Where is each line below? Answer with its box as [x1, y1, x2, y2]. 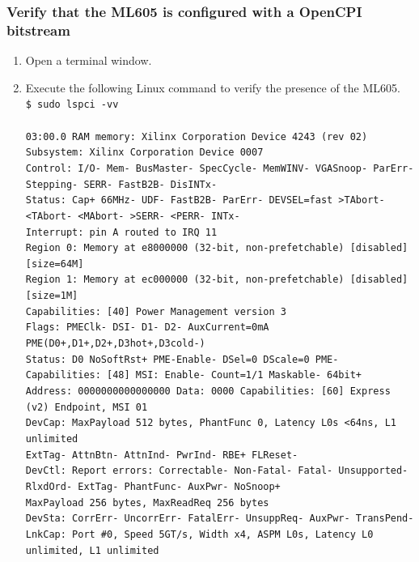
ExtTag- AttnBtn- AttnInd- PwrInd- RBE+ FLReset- [25, 449, 298, 461]
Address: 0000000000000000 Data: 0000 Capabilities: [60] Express [25, 385, 391, 398]
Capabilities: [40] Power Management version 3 [25, 305, 286, 317]
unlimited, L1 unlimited [25, 544, 159, 556]
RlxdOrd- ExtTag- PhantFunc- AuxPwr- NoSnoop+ [25, 481, 281, 493]
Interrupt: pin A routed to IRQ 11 [25, 226, 218, 238]
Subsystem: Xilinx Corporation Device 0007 [25, 147, 264, 159]
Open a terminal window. [25, 52, 152, 69]
